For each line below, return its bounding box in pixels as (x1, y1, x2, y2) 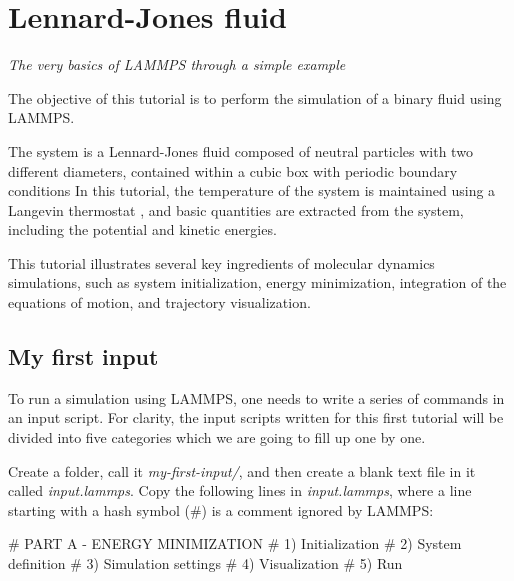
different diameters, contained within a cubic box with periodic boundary (8, 160, 458, 181)
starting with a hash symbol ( (8, 499, 190, 520)
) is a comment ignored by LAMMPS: (201, 499, 434, 520)
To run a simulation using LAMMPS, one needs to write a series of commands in (8, 387, 505, 408)
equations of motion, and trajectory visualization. (8, 292, 311, 313)
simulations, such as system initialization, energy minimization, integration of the (8, 272, 507, 293)
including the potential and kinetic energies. (8, 219, 277, 240)
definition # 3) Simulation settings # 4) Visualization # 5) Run (8, 553, 403, 574)
